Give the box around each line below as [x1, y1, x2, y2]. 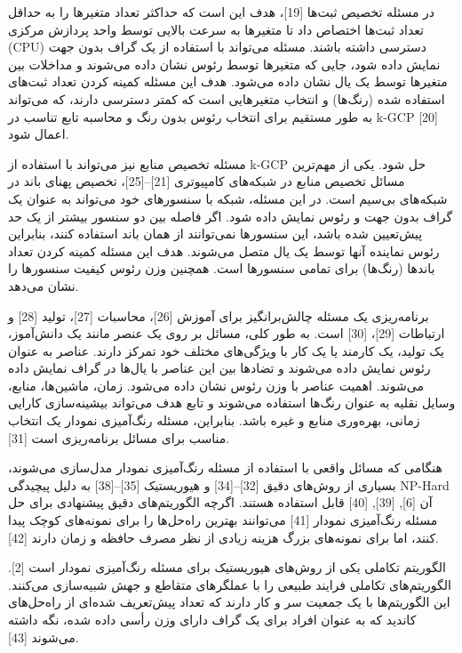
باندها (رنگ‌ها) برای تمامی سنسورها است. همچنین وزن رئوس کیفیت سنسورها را [8, 259, 435, 278]
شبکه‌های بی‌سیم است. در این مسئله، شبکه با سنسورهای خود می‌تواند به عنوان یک [8, 189, 448, 207]
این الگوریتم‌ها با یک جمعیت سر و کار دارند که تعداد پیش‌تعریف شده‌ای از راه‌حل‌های [8, 593, 450, 611]
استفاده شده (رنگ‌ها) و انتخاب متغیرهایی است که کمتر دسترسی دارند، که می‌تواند [8, 89, 445, 108]
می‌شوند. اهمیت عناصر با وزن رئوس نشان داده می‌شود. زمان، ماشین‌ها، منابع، [8, 375, 424, 394]
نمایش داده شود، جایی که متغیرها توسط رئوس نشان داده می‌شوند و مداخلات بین [8, 54, 441, 73]
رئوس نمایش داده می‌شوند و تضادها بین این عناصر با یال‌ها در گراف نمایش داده [8, 359, 431, 377]
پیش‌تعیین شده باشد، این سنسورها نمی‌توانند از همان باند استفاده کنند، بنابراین [8, 224, 423, 243]
